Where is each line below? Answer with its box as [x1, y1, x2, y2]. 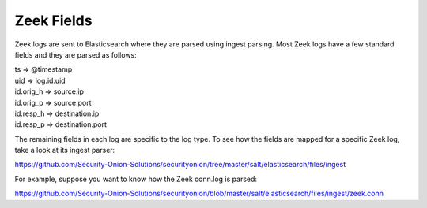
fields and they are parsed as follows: [14, 50, 138, 59]
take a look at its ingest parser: [14, 146, 115, 155]
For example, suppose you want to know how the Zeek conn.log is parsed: [14, 174, 257, 184]
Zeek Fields [14, 12, 93, 29]
